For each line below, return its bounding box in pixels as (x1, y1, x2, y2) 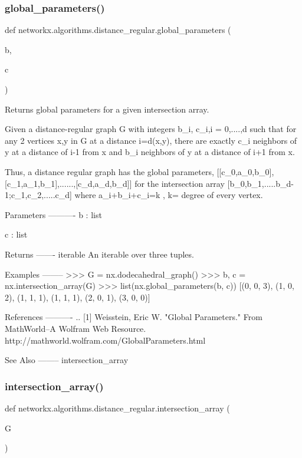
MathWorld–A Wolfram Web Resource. (5, 322, 146, 334)
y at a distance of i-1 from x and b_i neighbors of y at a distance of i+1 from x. (5, 146, 295, 158)
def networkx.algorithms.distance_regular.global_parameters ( (5, 24, 231, 36)
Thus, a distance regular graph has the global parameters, (5, 165, 214, 177)
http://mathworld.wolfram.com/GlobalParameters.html (5, 334, 206, 346)
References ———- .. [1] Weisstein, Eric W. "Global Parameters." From (5, 311, 262, 323)
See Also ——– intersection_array (5, 354, 129, 366)
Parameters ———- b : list (5, 208, 102, 220)
